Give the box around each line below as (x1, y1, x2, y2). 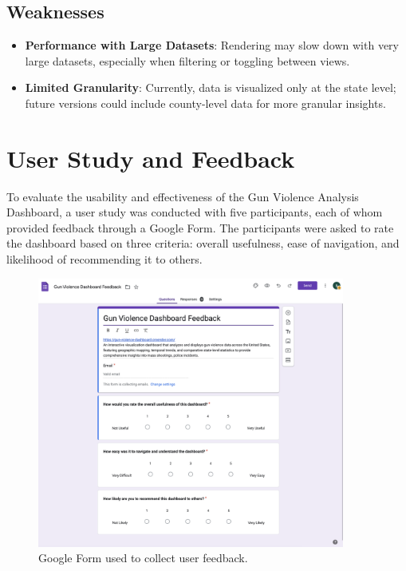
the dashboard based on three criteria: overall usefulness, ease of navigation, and (6, 235, 400, 252)
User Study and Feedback (6, 141, 295, 174)
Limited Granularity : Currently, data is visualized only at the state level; (25, 79, 396, 96)
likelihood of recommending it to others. (6, 251, 203, 268)
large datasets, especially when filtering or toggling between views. (25, 52, 350, 69)
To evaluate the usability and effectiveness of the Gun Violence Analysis (6, 188, 359, 204)
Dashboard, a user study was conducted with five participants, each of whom (6, 204, 383, 220)
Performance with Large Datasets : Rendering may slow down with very (25, 37, 399, 54)
